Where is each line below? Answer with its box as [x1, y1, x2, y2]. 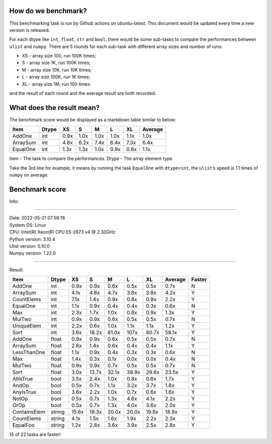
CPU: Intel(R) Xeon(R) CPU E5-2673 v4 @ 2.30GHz [9, 229, 116, 235]
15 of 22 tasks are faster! [9, 431, 61, 437]
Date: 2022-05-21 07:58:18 [9, 215, 65, 221]
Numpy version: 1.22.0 [9, 250, 56, 256]
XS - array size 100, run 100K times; [22, 53, 96, 59]
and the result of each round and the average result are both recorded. [9, 90, 156, 96]
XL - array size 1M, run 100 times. [22, 81, 92, 87]
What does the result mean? [9, 103, 100, 112]
